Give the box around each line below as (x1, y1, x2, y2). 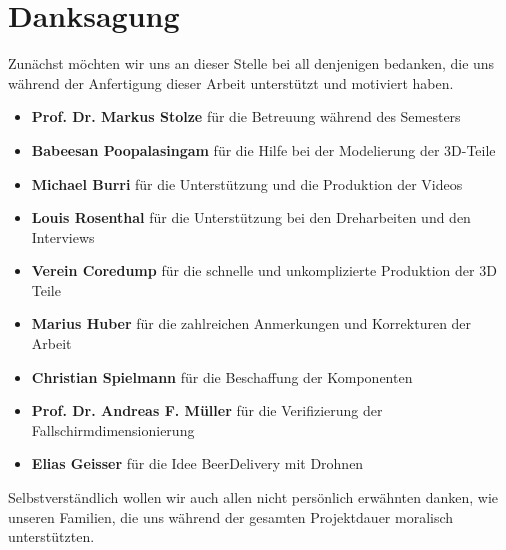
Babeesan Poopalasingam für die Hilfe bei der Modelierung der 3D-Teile (31, 139, 496, 160)
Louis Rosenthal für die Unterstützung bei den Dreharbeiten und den (31, 207, 471, 228)
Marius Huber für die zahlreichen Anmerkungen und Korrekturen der (31, 313, 472, 334)
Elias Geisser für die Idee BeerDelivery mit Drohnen (31, 453, 364, 474)
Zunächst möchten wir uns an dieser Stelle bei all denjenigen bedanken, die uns (8, 53, 495, 74)
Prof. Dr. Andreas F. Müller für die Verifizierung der (31, 400, 383, 421)
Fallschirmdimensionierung (31, 419, 195, 440)
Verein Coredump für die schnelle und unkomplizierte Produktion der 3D (31, 260, 497, 281)
